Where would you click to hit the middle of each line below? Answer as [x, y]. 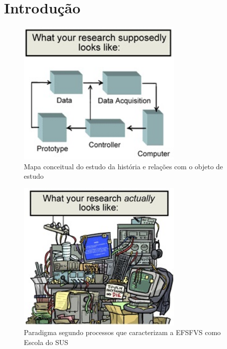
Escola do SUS [46, 342]
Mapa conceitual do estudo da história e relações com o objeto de [123, 166]
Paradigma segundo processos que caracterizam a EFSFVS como [122, 332]
